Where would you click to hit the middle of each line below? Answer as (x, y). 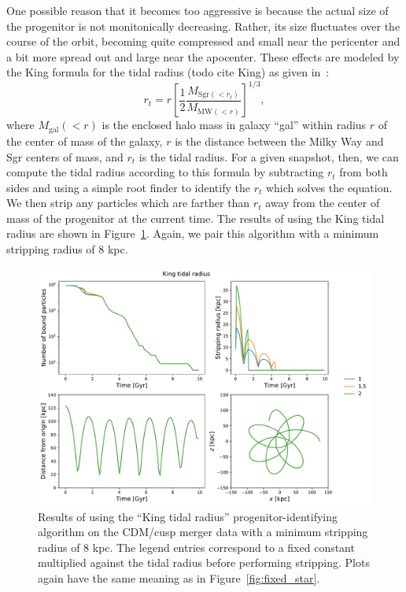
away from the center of (323, 203)
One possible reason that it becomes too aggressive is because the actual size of (197, 10)
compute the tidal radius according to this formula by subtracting (165, 172)
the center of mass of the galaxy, (85, 141)
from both (364, 172)
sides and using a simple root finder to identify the (128, 187)
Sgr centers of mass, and (65, 156)
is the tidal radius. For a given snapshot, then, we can (269, 156)
